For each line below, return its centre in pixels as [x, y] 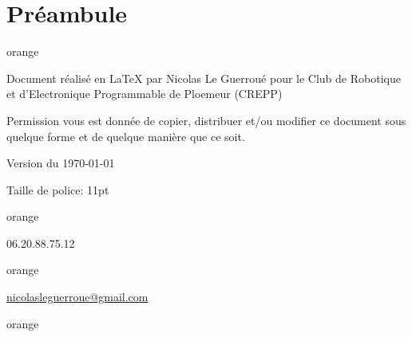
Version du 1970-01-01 [61, 163]
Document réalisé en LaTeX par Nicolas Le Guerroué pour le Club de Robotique [204, 78]
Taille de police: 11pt [58, 189]
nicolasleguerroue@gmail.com [77, 297]
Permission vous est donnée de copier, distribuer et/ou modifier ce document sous [206, 120]
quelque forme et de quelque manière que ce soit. [126, 136]
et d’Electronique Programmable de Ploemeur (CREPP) [145, 94]
